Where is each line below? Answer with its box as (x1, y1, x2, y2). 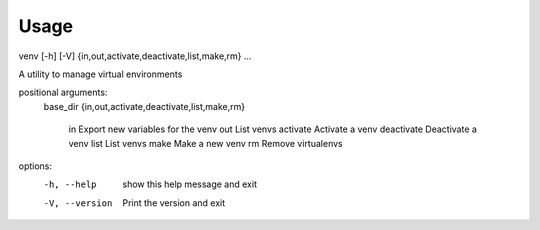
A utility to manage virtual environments (18, 68, 183, 80)
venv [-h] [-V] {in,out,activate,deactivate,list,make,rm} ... (18, 50, 252, 62)
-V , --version (43, 197, 113, 209)
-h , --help (43, 179, 97, 190)
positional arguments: (18, 86, 108, 99)
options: (18, 160, 53, 172)
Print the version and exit (122, 196, 226, 209)
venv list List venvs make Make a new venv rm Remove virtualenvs (68, 137, 344, 149)
